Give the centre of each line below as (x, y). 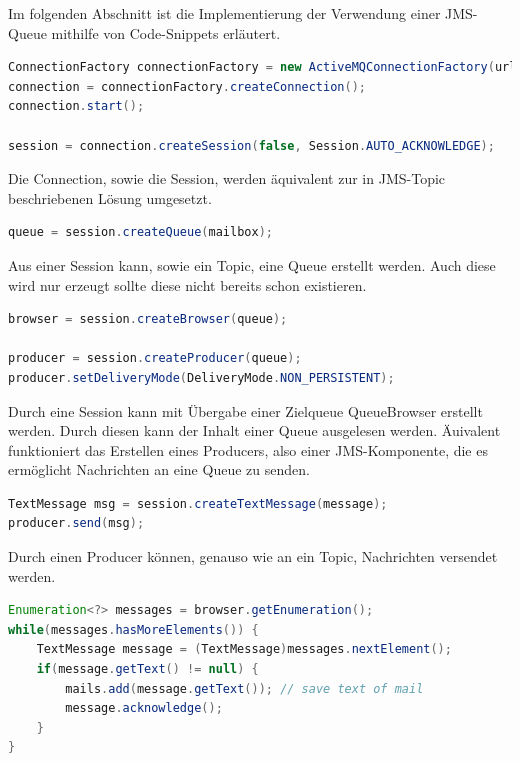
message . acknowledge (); (144, 708)
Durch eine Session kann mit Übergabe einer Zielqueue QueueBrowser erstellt (245, 410)
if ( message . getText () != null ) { (147, 669)
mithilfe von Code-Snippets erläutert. (166, 32)
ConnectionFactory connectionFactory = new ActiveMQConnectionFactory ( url (262, 67)
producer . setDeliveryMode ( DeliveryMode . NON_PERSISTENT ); (201, 377)
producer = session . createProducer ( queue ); (155, 358)
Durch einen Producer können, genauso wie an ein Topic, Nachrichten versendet (253, 556)
